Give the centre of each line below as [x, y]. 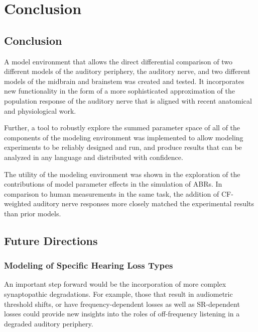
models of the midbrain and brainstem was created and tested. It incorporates [124, 81]
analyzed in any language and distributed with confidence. [94, 157]
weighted [18, 203]
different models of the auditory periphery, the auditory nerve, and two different [127, 71]
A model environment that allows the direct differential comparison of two [118, 61]
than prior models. [33, 213]
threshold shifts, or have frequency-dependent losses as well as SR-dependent [122, 304]
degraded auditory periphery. [49, 323]
